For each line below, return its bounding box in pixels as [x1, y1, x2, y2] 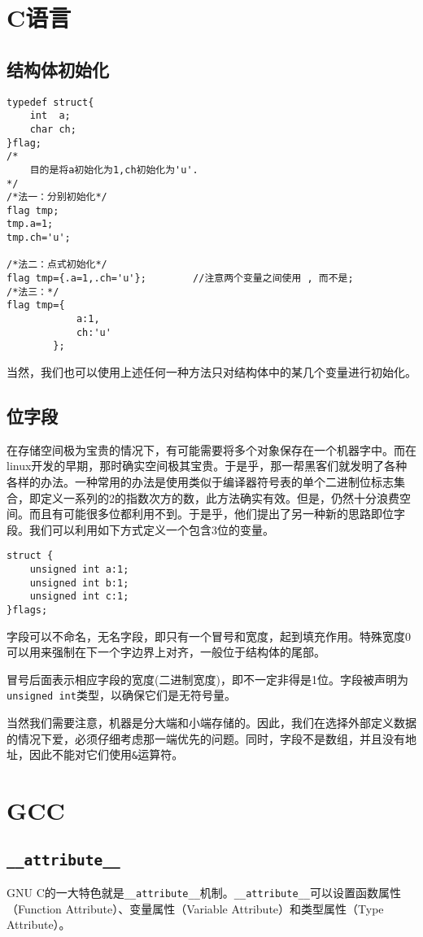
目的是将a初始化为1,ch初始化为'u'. [29, 163, 198, 176]
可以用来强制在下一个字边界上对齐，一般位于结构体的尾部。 [7, 643, 325, 660]
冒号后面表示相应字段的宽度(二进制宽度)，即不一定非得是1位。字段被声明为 [7, 670, 408, 687]
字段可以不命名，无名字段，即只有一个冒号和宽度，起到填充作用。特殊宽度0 [7, 627, 411, 644]
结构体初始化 [7, 56, 109, 81]
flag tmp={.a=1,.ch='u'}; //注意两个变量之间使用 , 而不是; [7, 272, 354, 285]
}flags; [7, 604, 48, 617]
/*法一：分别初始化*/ [7, 191, 107, 203]
